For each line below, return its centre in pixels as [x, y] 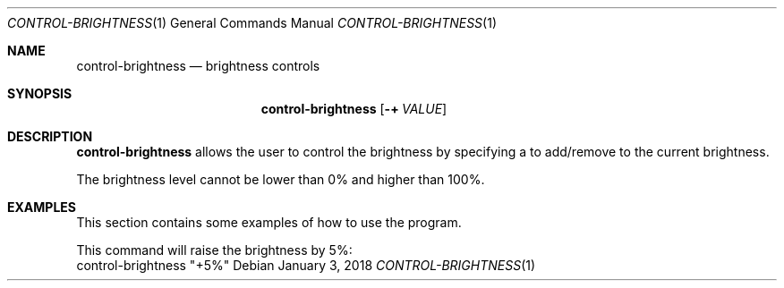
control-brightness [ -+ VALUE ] [354, 109]
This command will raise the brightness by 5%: [214, 250]
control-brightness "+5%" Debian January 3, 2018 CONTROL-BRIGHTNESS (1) [306, 265]
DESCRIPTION [50, 136]
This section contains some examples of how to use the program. [269, 222]
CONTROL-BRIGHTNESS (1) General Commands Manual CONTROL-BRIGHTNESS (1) [252, 23]
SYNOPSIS [40, 93]
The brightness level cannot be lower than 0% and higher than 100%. [281, 179]
